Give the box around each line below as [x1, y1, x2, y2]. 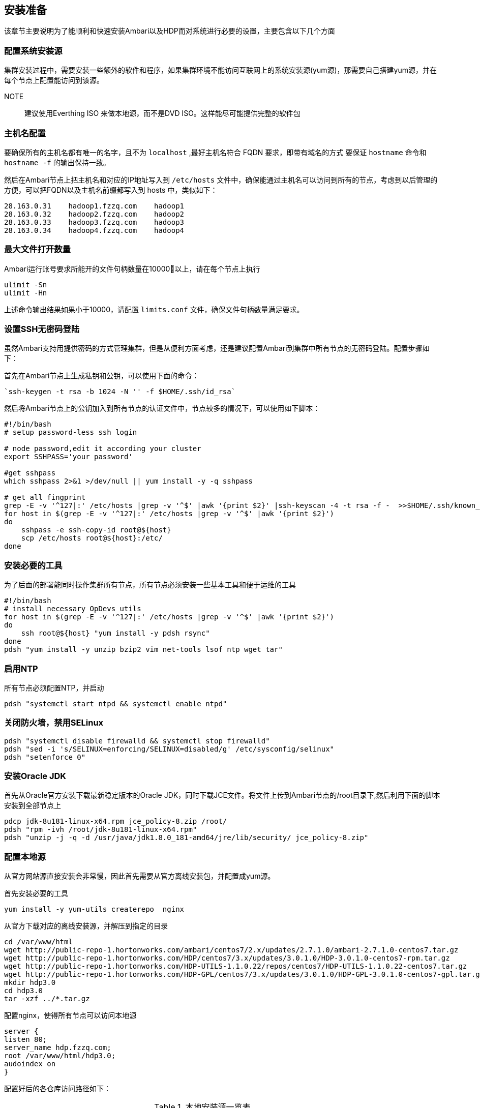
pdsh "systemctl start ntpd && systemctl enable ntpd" [4, 699, 227, 708]
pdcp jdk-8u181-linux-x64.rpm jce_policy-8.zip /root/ [4, 817, 227, 826]
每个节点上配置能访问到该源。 [4, 76, 104, 85]
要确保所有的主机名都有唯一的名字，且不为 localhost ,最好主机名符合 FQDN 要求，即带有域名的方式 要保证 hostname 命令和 [4, 147, 427, 157]
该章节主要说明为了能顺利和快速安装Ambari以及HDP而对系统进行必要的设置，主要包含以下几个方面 [4, 26, 335, 36]
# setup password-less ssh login [4, 428, 137, 437]
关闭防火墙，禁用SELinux [4, 717, 104, 728]
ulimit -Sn [4, 280, 47, 289]
